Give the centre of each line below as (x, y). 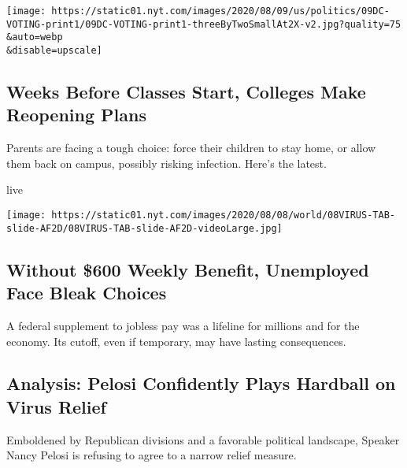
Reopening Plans (76, 115)
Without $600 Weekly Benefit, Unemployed (188, 269)
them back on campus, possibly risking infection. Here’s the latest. (166, 163)
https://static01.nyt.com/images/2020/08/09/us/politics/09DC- (220, 11)
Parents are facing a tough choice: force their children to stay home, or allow (191, 148)
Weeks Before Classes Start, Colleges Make (186, 92)
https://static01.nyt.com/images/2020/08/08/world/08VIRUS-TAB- (223, 215)
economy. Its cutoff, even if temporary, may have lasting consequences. (176, 341)
